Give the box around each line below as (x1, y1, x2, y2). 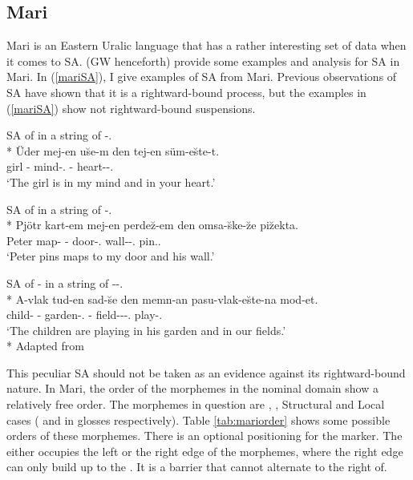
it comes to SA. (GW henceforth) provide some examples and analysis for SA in (6, 52, 400, 69)
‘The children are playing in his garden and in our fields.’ (6, 321, 286, 338)
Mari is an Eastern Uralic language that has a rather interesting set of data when (6, 37, 407, 54)
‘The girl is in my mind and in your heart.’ (6, 173, 216, 190)
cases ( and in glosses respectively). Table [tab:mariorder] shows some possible (6, 411, 391, 428)
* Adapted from (6, 337, 84, 354)
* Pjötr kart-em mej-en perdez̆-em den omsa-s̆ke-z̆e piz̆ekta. (6, 216, 298, 233)
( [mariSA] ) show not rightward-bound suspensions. (6, 99, 256, 116)
